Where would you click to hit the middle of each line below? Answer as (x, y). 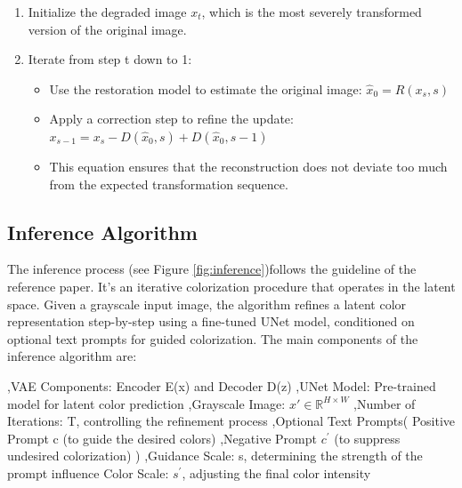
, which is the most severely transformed (312, 12)
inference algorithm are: (72, 356)
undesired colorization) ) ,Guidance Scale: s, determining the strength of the (215, 456)
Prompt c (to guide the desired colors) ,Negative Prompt (162, 438)
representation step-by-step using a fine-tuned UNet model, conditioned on (211, 321)
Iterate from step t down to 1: (110, 59)
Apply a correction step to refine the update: (171, 119)
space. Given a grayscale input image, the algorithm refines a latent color (207, 304)
